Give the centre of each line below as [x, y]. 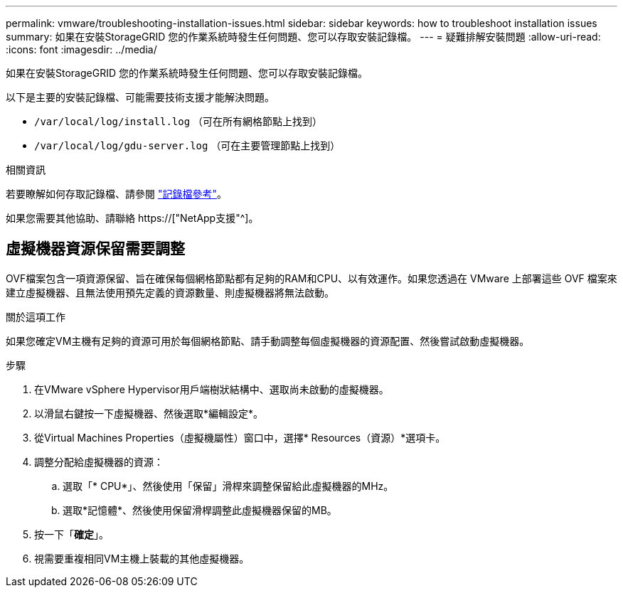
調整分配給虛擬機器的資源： [99, 461]
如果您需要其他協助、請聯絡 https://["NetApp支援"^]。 [132, 218]
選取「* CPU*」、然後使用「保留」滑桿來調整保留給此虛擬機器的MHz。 [228, 486]
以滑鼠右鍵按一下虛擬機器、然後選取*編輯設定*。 [149, 413]
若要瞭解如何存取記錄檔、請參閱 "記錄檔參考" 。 [116, 194]
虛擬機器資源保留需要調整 [95, 249]
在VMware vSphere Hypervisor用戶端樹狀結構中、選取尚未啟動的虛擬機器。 [212, 389]
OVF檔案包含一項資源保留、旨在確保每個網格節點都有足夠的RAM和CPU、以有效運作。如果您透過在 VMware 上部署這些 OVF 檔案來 [311, 278]
